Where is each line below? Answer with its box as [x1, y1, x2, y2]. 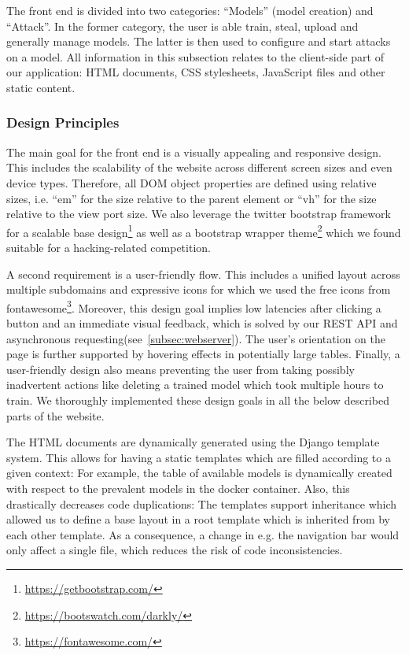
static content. [6, 79, 76, 95]
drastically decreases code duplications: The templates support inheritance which [6, 495, 397, 512]
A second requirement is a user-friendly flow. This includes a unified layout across [6, 265, 400, 282]
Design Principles [6, 113, 120, 132]
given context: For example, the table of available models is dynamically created [6, 464, 392, 481]
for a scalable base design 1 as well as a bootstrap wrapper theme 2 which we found [6, 221, 401, 240]
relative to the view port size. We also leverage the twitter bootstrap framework [6, 205, 391, 222]
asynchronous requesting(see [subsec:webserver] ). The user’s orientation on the [6, 330, 385, 346]
